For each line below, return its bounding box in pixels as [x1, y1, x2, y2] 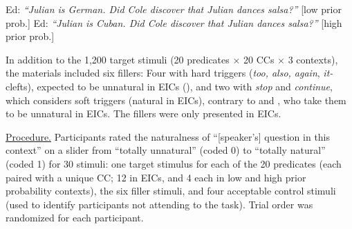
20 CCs [243, 52, 275, 66]
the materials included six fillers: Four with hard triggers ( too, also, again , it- [6, 66, 333, 80]
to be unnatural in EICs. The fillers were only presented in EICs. [6, 106, 281, 121]
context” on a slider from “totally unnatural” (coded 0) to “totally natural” [6, 143, 326, 157]
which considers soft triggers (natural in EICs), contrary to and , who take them [6, 92, 346, 107]
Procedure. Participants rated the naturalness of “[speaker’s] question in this [6, 129, 331, 143]
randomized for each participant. [6, 210, 144, 225]
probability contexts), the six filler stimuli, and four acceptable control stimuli [6, 183, 336, 198]
